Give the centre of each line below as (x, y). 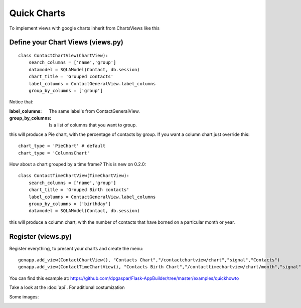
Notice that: (21, 102)
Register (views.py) (41, 237)
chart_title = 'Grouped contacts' (71, 77)
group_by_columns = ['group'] (65, 91)
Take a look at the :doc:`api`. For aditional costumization (67, 287)
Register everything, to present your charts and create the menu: (76, 248)
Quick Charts (37, 13)
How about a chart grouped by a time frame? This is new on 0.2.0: (78, 164)
